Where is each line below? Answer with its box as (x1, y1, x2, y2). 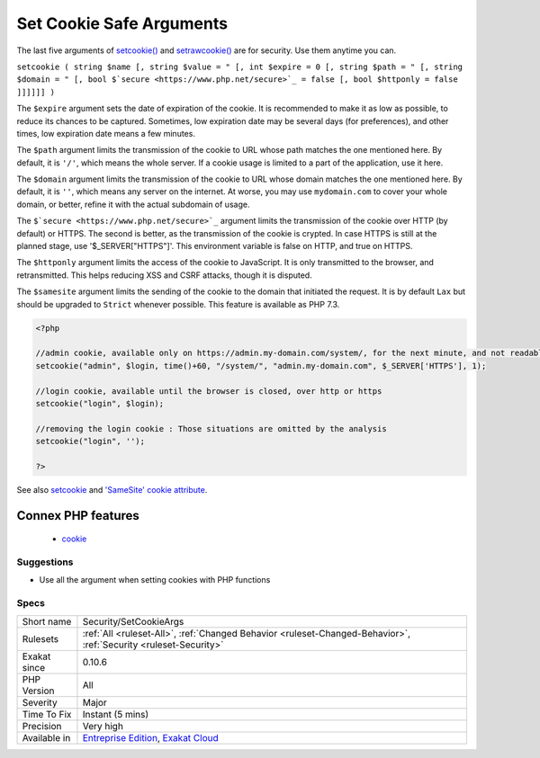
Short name (22, 615, 72, 628)
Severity (22, 696, 58, 709)
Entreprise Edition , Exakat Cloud (82, 731, 220, 744)
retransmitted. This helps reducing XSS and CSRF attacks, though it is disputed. (16, 270, 312, 281)
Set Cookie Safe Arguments (16, 13, 229, 33)
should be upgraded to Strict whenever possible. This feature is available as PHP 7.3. (16, 299, 340, 309)
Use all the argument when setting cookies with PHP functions (39, 575, 271, 585)
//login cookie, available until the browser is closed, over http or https (35, 386, 382, 396)
